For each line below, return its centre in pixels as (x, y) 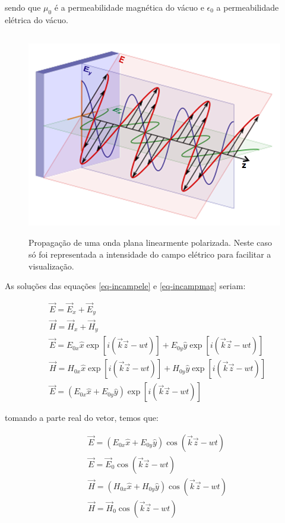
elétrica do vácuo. (37, 19)
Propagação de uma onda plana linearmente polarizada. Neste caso (150, 243)
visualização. (51, 266)
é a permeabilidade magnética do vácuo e (129, 7)
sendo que (23, 7)
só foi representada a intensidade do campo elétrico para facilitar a (150, 254)
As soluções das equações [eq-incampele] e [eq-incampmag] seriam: (125, 286)
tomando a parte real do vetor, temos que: (82, 418)
